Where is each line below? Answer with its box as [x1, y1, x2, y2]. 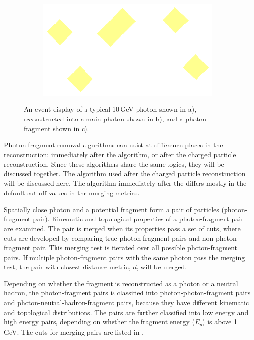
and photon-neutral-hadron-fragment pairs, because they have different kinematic [4, 297, 249, 308]
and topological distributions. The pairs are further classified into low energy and [4, 307, 249, 317]
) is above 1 [202, 316, 237, 327]
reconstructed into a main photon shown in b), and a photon [24, 113, 207, 123]
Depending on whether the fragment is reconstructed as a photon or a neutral [4, 278, 238, 288]
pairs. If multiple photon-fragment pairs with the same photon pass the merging [4, 252, 245, 262]
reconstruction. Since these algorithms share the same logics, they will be [4, 159, 224, 169]
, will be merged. [136, 262, 187, 272]
